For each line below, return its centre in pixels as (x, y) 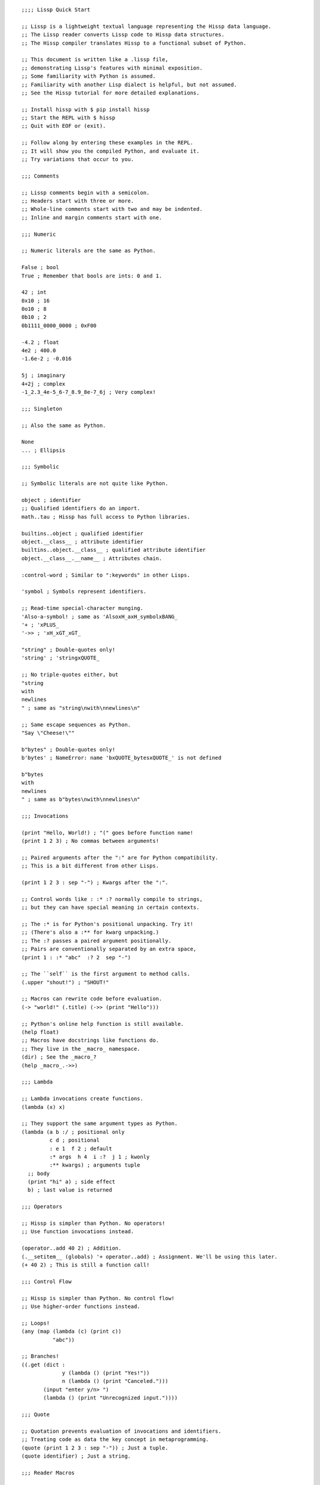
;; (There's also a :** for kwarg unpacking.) (90, 932)
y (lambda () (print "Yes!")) (106, 1373)
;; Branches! (40, 1356)
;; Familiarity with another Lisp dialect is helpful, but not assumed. (129, 84)
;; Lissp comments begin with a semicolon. (86, 192)
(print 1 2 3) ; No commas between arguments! (90, 841)
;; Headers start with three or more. (78, 201)
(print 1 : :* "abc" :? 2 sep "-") (76, 957)
